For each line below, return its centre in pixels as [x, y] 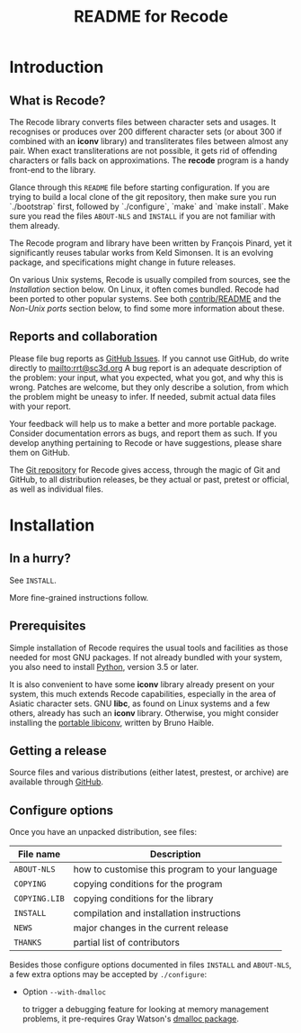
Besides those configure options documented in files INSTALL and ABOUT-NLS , [150, 965]
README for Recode [151, 17]
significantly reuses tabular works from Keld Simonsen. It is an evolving [142, 253]
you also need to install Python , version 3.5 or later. [104, 666]
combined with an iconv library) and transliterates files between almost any [149, 141]
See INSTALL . [33, 580]
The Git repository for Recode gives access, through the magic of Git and [145, 469]
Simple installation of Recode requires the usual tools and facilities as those [149, 648]
